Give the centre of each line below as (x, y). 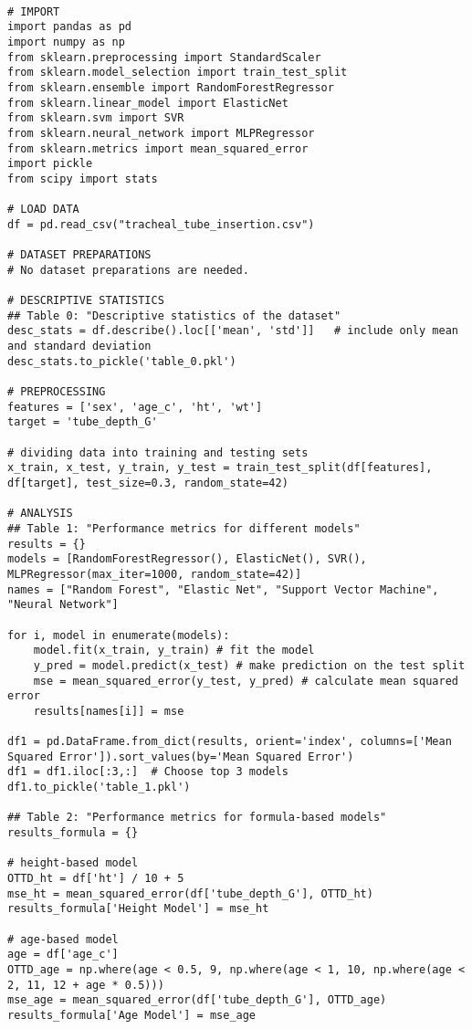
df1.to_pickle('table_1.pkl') (99, 787)
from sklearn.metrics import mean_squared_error (158, 148)
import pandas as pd (70, 27)
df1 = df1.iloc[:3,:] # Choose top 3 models (148, 772)
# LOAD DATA (43, 210)
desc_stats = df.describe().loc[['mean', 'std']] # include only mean (233, 331)
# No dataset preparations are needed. (128, 270)
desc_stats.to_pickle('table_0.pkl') (122, 361)
